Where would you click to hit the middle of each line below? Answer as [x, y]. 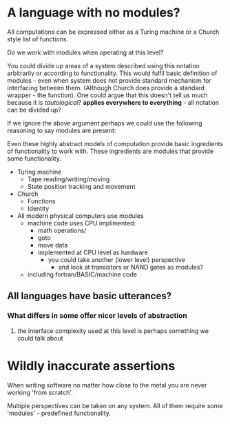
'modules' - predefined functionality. [59, 413]
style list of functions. [38, 39]
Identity [38, 208]
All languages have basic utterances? [90, 296]
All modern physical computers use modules [80, 216]
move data [53, 245]
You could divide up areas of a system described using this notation [103, 65]
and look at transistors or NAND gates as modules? [130, 267]
